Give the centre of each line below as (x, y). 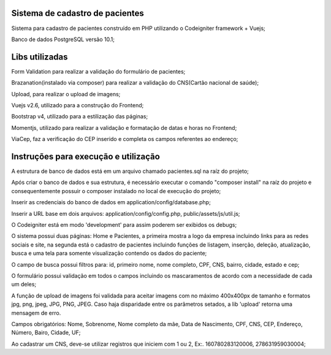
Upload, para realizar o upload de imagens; (66, 94)
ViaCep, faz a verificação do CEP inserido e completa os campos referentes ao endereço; (125, 139)
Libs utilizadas (40, 57)
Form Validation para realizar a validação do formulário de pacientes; (98, 71)
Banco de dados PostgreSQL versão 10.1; (63, 39)
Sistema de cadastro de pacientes (78, 13)
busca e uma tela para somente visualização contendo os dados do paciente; (109, 253)
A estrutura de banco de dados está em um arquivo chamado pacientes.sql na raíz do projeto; (130, 171)
